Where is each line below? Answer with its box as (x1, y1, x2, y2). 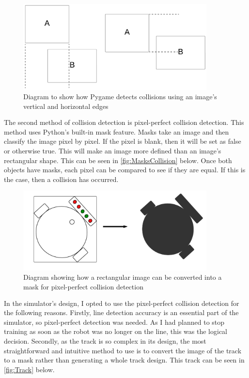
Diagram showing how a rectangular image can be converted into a (23, 272, 222, 282)
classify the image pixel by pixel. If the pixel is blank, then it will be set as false (4, 136, 241, 146)
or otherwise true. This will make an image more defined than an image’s (4, 146, 221, 156)
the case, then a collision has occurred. (4, 174, 119, 184)
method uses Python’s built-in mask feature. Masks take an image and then (4, 126, 229, 136)
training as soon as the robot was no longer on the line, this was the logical (4, 326, 228, 336)
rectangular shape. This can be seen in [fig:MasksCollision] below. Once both (4, 155, 232, 165)
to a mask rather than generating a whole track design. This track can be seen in (4, 355, 245, 365)
